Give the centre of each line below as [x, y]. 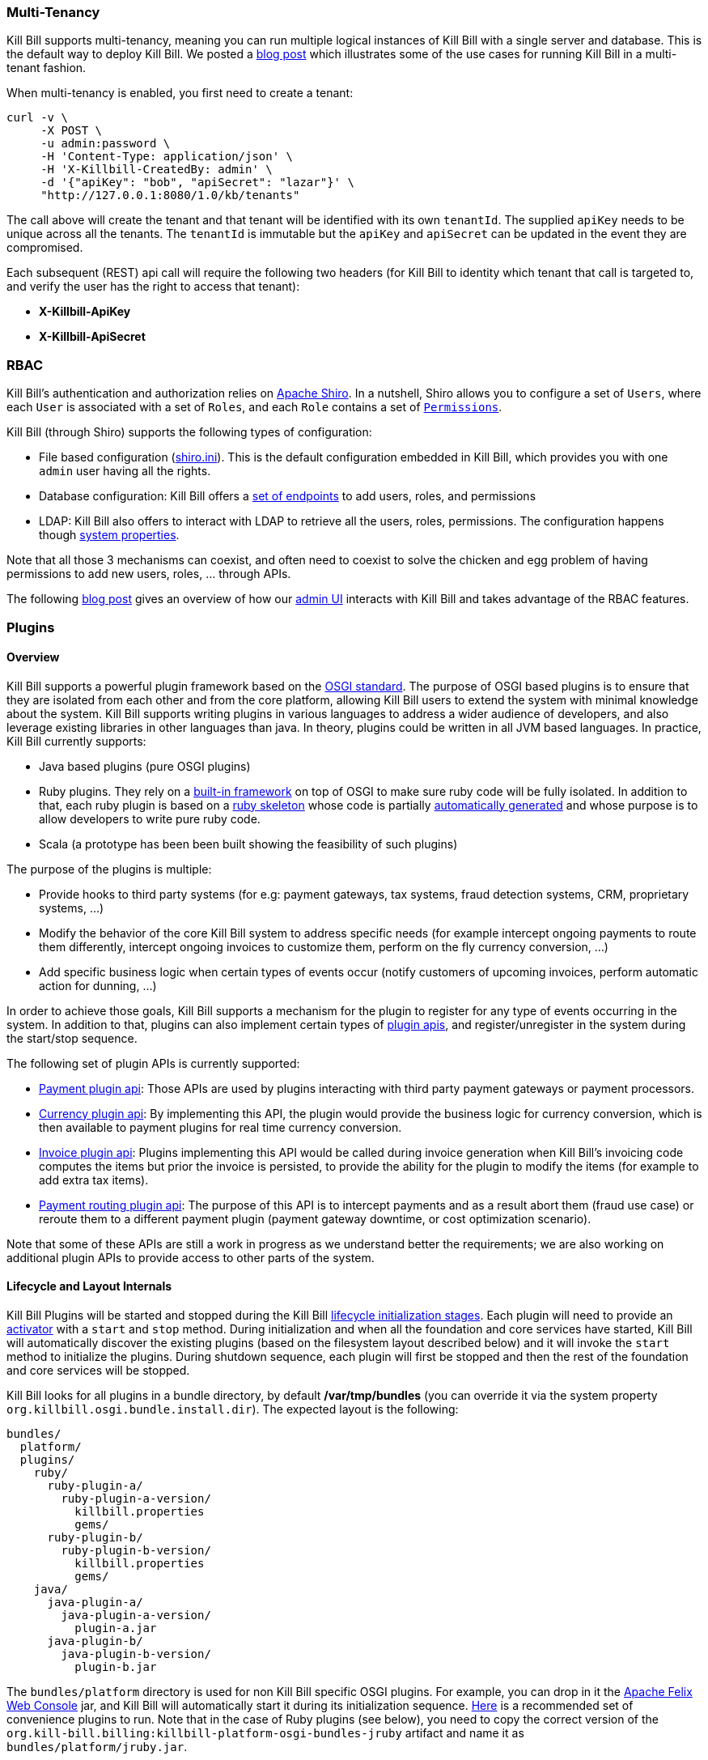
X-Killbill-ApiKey [85, 312]
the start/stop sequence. [72, 1038]
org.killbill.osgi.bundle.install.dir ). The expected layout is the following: [233, 1409]
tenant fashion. [47, 68]
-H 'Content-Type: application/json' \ [167, 157]
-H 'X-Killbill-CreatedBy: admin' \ [157, 170]
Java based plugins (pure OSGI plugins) [145, 766]
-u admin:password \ [106, 144]
